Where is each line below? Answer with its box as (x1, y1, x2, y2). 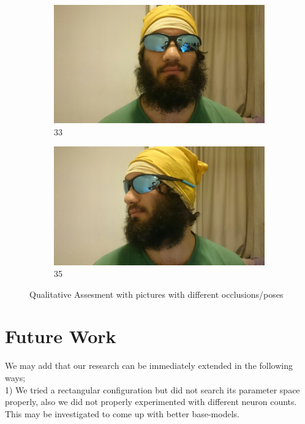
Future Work (5, 324, 116, 349)
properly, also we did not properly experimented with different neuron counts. (5, 395, 297, 408)
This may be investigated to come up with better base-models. (5, 407, 239, 420)
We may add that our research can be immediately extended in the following (5, 359, 293, 372)
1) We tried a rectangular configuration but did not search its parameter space (5, 383, 300, 396)
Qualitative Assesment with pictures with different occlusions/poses (29, 287, 284, 300)
